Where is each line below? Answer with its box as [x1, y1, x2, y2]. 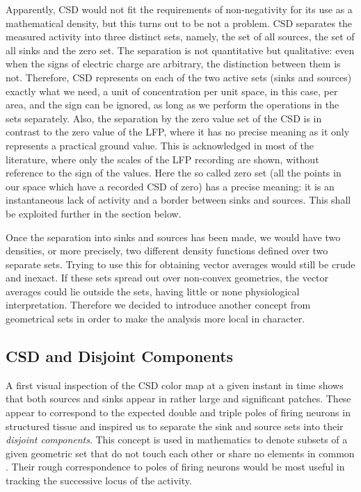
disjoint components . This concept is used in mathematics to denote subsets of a [6, 432, 348, 447]
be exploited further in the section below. [6, 206, 182, 220]
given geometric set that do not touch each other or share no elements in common [6, 445, 355, 460]
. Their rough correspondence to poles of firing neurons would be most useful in [6, 459, 345, 474]
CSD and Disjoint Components [6, 345, 234, 367]
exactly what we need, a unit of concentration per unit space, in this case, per [6, 83, 338, 98]
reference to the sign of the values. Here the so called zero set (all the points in [6, 165, 342, 180]
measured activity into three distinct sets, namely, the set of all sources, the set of [6, 29, 355, 44]
